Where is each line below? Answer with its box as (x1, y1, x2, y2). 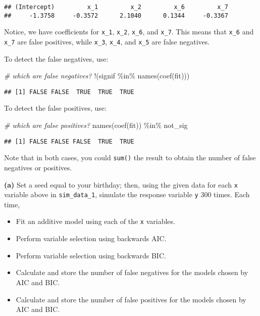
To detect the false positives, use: (4, 103, 107, 113)
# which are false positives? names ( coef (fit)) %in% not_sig (4, 120, 188, 130)
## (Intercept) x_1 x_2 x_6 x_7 (4, 4, 228, 11)
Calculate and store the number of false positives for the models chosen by (16, 294, 246, 304)
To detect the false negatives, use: (4, 53, 109, 64)
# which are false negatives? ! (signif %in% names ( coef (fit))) (4, 70, 190, 81)
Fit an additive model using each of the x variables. (16, 216, 175, 227)
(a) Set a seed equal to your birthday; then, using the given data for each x (4, 179, 238, 190)
